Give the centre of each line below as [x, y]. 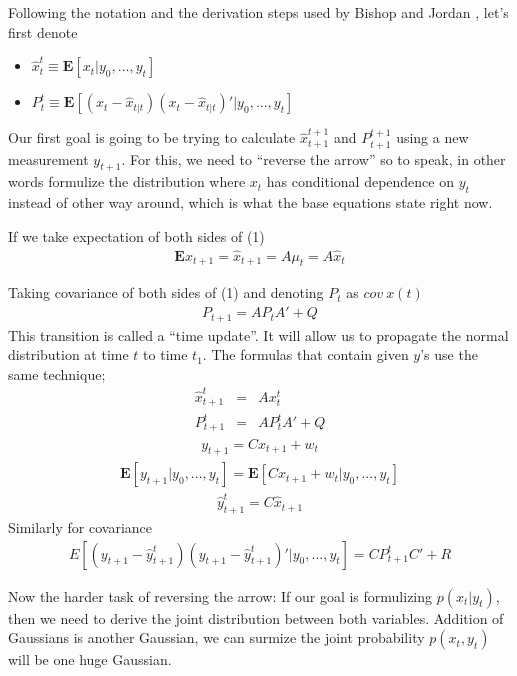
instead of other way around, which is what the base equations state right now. [250, 202]
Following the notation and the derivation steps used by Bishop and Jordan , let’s [258, 12]
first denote [43, 31]
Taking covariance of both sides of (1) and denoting [166, 292]
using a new [432, 137]
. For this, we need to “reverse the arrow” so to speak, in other [313, 158]
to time [165, 354]
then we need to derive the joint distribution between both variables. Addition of [256, 617]
